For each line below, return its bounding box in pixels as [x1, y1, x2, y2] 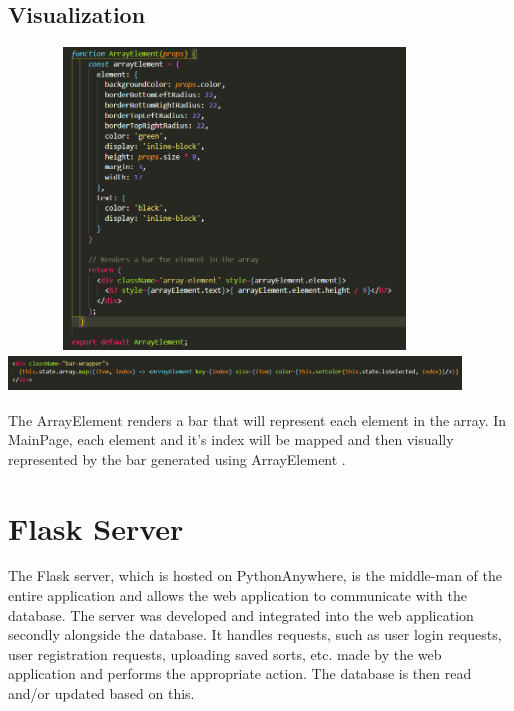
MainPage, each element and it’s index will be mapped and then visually [8, 429, 454, 450]
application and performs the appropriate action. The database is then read [8, 663, 472, 684]
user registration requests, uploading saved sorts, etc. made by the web [8, 643, 442, 664]
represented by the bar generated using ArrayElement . [8, 448, 346, 469]
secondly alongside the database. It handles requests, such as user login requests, [8, 624, 502, 645]
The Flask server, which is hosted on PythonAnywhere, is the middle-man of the [8, 565, 502, 586]
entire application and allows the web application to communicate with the [8, 585, 468, 606]
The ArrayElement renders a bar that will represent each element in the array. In [8, 409, 507, 430]
